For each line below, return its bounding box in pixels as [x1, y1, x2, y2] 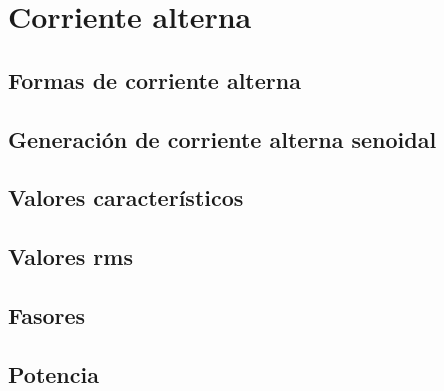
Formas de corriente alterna [8, 64, 301, 95]
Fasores [8, 299, 86, 330]
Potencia [8, 358, 99, 389]
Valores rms [8, 241, 133, 272]
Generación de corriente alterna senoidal [8, 123, 437, 154]
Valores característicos [8, 182, 244, 213]
